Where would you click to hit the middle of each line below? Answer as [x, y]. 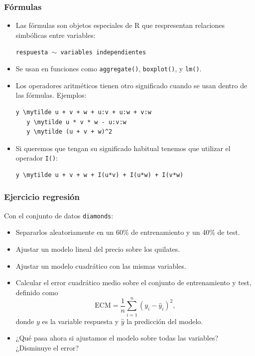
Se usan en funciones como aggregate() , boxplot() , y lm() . [109, 69]
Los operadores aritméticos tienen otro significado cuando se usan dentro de [131, 85]
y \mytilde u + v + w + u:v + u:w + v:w [83, 112]
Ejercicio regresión [42, 197]
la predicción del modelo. [165, 321]
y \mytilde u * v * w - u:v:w [76, 122]
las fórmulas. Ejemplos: [51, 95]
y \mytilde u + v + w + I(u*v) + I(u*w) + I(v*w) [100, 175]
